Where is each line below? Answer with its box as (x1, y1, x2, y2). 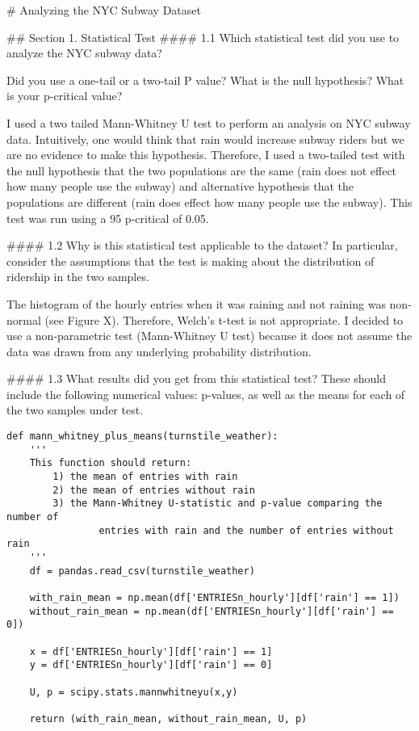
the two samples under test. (6, 401, 144, 418)
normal (6, 311, 41, 328)
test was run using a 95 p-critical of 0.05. (6, 209, 209, 226)
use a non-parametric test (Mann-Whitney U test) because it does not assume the (6, 327, 413, 344)
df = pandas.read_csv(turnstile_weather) (29, 565, 255, 577)
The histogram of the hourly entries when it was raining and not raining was (6, 295, 386, 312)
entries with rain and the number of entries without (98, 524, 394, 536)
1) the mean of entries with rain (52, 471, 238, 483)
